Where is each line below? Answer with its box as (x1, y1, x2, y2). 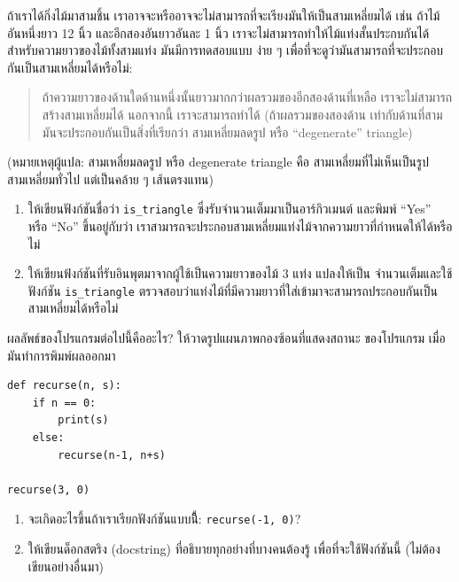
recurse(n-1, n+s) (58, 448, 166, 462)
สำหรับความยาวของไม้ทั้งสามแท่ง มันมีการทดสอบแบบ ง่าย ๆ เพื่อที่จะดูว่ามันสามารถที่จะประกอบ (7, 41, 444, 59)
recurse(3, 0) (7, 483, 90, 496)
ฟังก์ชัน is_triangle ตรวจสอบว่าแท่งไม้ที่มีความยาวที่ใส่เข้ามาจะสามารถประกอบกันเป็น (27, 281, 438, 299)
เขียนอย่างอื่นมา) (27, 556, 105, 575)
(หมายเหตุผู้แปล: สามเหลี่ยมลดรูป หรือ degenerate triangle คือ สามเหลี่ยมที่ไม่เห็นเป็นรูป (7, 152, 429, 171)
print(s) (58, 414, 109, 427)
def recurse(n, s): (7, 379, 121, 392)
